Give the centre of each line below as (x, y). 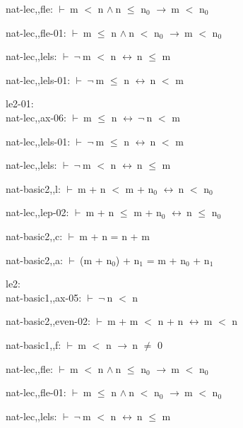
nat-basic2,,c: (34, 236)
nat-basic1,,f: (34, 344)
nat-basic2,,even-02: (48, 321)
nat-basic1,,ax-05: (44, 297)
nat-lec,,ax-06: (36, 117)
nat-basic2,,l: (33, 188)
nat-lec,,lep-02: (37, 212)
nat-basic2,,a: (34, 260)
